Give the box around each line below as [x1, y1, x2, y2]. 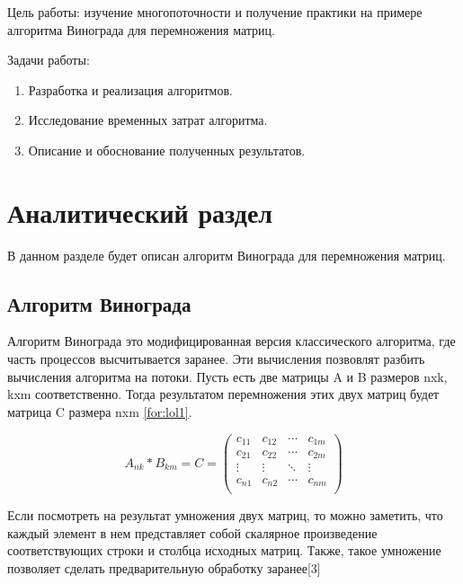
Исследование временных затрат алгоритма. [28, 111, 268, 129]
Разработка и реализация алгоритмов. [28, 80, 233, 99]
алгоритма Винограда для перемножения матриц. [7, 20, 275, 39]
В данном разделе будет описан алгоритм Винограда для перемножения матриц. [7, 245, 446, 264]
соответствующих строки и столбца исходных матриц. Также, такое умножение [7, 541, 441, 560]
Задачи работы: [7, 50, 90, 69]
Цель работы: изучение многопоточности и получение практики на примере [7, 3, 423, 21]
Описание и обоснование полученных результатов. [28, 140, 306, 159]
